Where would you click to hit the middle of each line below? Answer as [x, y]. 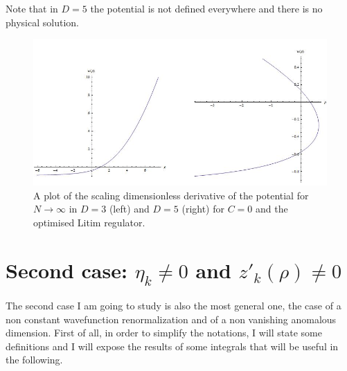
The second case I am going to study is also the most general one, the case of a [173, 306]
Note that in [32, 8]
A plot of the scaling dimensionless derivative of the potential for [171, 195]
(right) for [203, 209]
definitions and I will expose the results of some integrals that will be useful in [172, 346]
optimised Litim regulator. [89, 222]
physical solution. [42, 22]
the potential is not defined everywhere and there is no [206, 8]
